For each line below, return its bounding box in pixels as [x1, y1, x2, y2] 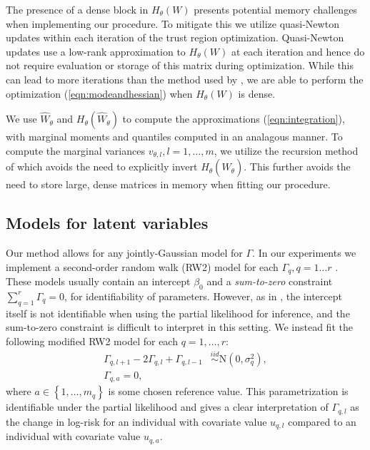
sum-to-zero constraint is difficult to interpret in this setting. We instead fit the [6, 319, 353, 334]
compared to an [288, 414, 356, 429]
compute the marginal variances [6, 143, 145, 158]
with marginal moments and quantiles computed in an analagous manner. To [6, 129, 343, 144]
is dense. [238, 86, 276, 101]
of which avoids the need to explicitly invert [6, 159, 198, 174]
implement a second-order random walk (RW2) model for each [6, 259, 279, 274]
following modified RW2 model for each [6, 333, 178, 348]
